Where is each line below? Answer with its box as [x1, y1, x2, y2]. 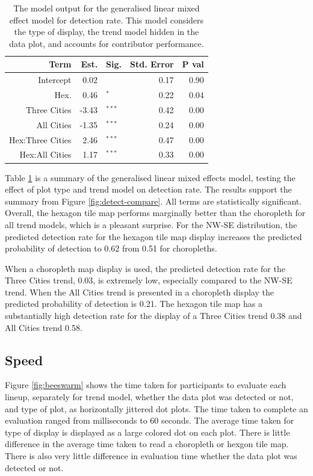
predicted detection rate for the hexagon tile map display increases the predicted [5, 230, 302, 243]
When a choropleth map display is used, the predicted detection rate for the [5, 262, 285, 274]
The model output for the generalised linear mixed [13, 2, 200, 14]
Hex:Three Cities [9, 133, 72, 146]
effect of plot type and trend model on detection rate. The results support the [5, 183, 292, 196]
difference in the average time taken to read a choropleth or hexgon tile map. [5, 437, 289, 450]
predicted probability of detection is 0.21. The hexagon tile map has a [5, 297, 263, 310]
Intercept [38, 73, 72, 86]
